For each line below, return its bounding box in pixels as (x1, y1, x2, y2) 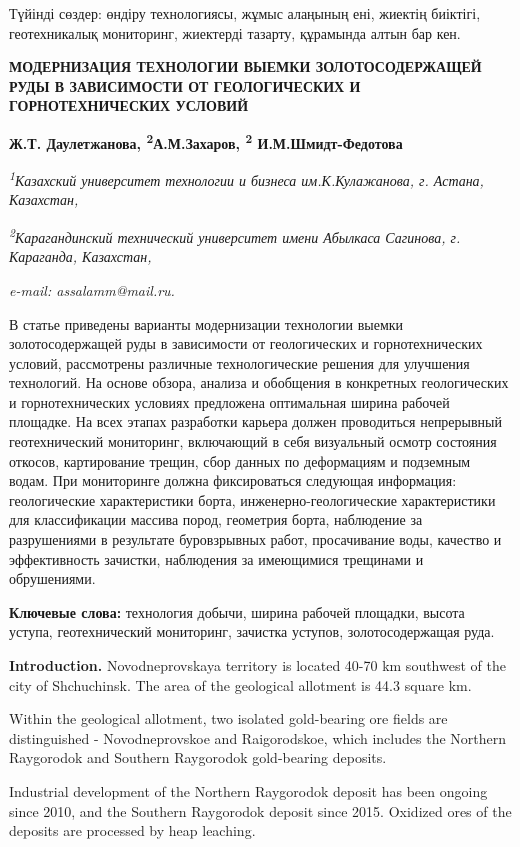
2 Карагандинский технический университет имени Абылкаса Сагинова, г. (9, 224, 461, 247)
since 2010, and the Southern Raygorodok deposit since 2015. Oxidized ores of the (9, 800, 512, 821)
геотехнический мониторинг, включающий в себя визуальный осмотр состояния (9, 431, 497, 452)
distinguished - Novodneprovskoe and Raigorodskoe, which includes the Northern (9, 727, 506, 748)
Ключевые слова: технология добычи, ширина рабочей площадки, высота (9, 601, 465, 622)
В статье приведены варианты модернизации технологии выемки (9, 313, 404, 334)
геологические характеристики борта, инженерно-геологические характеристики (9, 489, 496, 510)
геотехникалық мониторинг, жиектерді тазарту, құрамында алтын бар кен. (9, 22, 461, 43)
